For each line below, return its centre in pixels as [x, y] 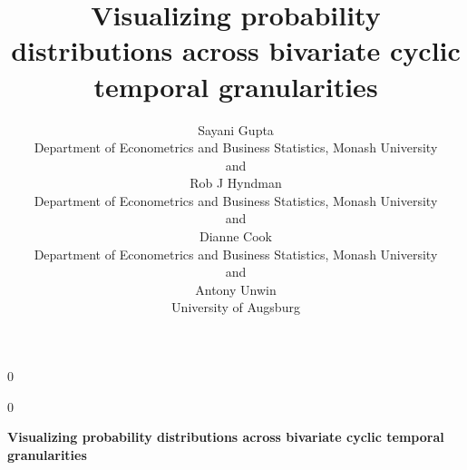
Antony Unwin [236, 289]
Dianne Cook [236, 236]
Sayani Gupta [236, 129]
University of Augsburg [236, 307]
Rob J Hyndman [236, 183]
